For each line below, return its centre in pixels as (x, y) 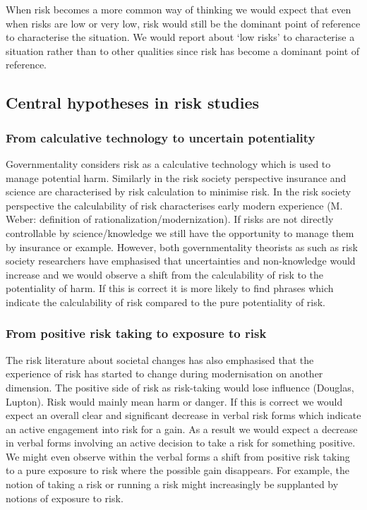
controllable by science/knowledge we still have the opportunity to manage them (180, 232)
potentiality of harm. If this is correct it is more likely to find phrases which (170, 288)
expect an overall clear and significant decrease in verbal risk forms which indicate (183, 415)
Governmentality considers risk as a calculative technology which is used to (168, 163)
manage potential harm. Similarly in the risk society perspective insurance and (176, 177)
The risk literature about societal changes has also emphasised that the (160, 359)
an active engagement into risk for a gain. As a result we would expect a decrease (182, 429)
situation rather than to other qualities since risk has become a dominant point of (183, 50)
